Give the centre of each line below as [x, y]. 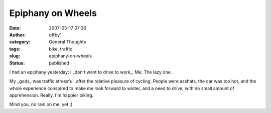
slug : [15, 56]
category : [20, 42]
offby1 [55, 34]
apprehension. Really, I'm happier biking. [51, 95]
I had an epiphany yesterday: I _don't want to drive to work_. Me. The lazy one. [91, 72]
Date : [15, 28]
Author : [18, 34]
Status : [17, 63]
